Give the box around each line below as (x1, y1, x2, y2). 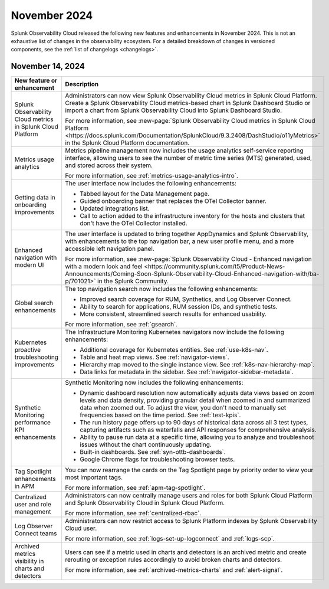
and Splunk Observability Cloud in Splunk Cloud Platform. (65, 499, 225, 507)
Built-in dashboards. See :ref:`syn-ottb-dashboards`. (80, 448, 226, 456)
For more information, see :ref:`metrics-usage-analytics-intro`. (65, 172, 239, 180)
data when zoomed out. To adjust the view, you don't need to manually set (80, 404, 287, 412)
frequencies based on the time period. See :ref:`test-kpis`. (80, 411, 241, 419)
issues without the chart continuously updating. (80, 440, 212, 449)
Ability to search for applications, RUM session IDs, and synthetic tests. (80, 303, 278, 311)
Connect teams (14, 529, 57, 538)
